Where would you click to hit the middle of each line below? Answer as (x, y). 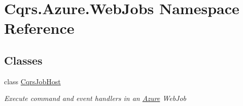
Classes (23, 60)
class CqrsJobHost (32, 81)
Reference (39, 28)
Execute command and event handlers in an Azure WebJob (95, 98)
